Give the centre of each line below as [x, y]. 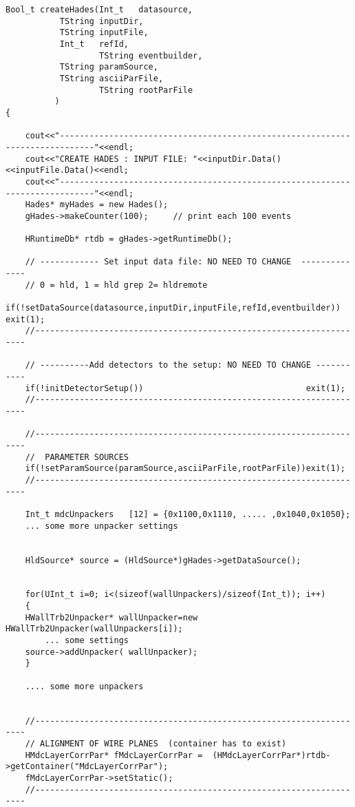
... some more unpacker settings [101, 526]
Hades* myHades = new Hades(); [97, 205]
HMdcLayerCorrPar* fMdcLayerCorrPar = [114, 755]
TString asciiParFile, [111, 78]
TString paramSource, [109, 67]
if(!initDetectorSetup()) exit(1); [185, 388]
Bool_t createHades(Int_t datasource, [99, 10]
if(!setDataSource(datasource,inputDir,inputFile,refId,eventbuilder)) [173, 308]
